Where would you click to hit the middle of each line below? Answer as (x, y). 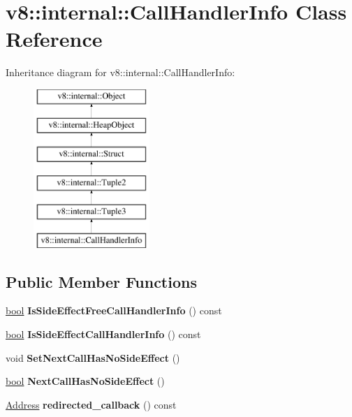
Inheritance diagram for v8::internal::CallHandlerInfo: (120, 72)
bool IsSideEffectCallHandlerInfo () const (103, 334)
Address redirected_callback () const (91, 404)
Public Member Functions (101, 281)
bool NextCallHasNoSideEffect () (85, 381)
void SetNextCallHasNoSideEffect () (93, 357)
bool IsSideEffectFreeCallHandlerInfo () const (114, 310)
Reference (54, 39)
